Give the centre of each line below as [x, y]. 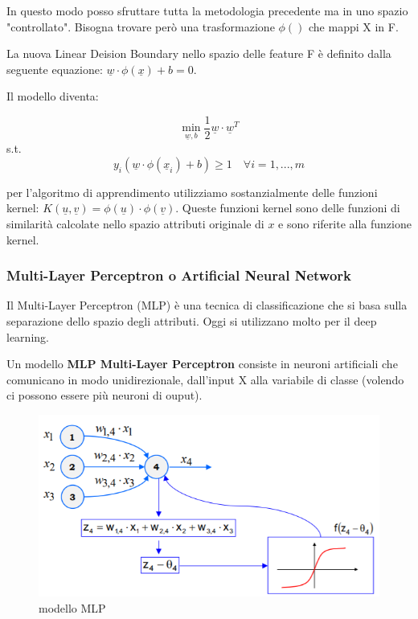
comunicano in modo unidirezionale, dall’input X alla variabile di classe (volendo [205, 379]
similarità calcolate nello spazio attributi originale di [135, 223]
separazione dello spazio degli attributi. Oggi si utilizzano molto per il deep [192, 321]
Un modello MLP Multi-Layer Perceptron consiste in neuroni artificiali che [202, 364]
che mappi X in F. [354, 26]
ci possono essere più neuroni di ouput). [104, 395]
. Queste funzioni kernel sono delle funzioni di [288, 208]
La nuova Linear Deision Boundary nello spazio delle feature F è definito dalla [199, 53]
